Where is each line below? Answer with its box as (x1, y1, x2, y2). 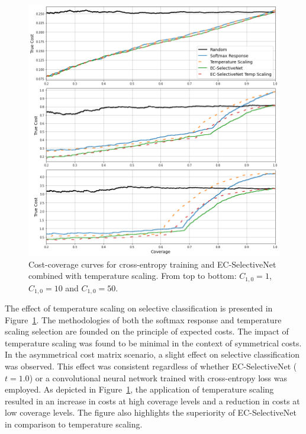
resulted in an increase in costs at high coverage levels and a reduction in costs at (5, 394, 300, 407)
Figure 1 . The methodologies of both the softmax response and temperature (5, 313, 282, 326)
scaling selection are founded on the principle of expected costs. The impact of (5, 325, 289, 337)
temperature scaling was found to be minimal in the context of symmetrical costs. (5, 336, 302, 349)
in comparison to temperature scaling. (5, 418, 143, 430)
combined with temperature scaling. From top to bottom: (28, 269, 237, 282)
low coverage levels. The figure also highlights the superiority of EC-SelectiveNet (5, 406, 297, 419)
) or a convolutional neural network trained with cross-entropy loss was (29, 371, 288, 384)
